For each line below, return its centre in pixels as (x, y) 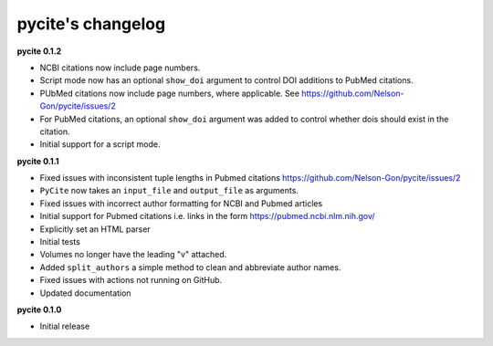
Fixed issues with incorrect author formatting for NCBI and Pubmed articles (181, 203)
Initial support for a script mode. (100, 144)
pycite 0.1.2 (39, 51)
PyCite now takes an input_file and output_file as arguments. (169, 191)
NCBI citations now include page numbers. (120, 68)
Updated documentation (85, 293)
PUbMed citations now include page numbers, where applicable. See (170, 93)
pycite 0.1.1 (38, 161)
